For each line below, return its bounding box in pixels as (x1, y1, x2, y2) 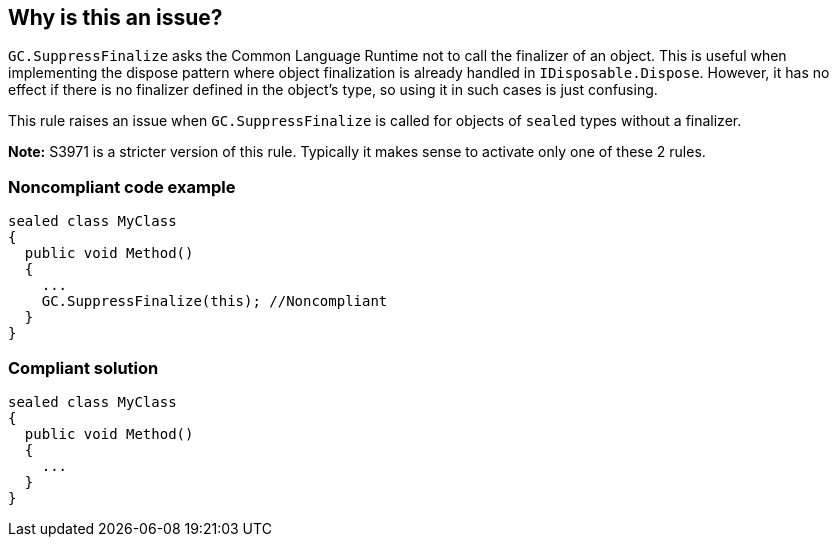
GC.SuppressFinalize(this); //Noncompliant (41, 293, 388, 310)
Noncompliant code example (8, 176, 236, 197)
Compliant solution (8, 357, 159, 378)
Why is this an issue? (8, 5, 223, 30)
